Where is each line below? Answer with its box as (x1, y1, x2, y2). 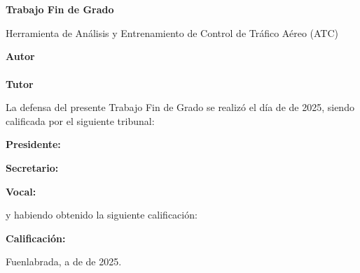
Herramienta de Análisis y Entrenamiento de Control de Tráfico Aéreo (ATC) (6, 25, 339, 40)
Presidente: (6, 137, 61, 152)
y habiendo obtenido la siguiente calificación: (6, 207, 198, 222)
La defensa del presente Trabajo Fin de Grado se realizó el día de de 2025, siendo (6, 100, 354, 115)
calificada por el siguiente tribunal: (6, 113, 155, 128)
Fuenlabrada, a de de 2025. (6, 254, 122, 269)
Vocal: (6, 184, 36, 198)
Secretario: (6, 160, 59, 175)
